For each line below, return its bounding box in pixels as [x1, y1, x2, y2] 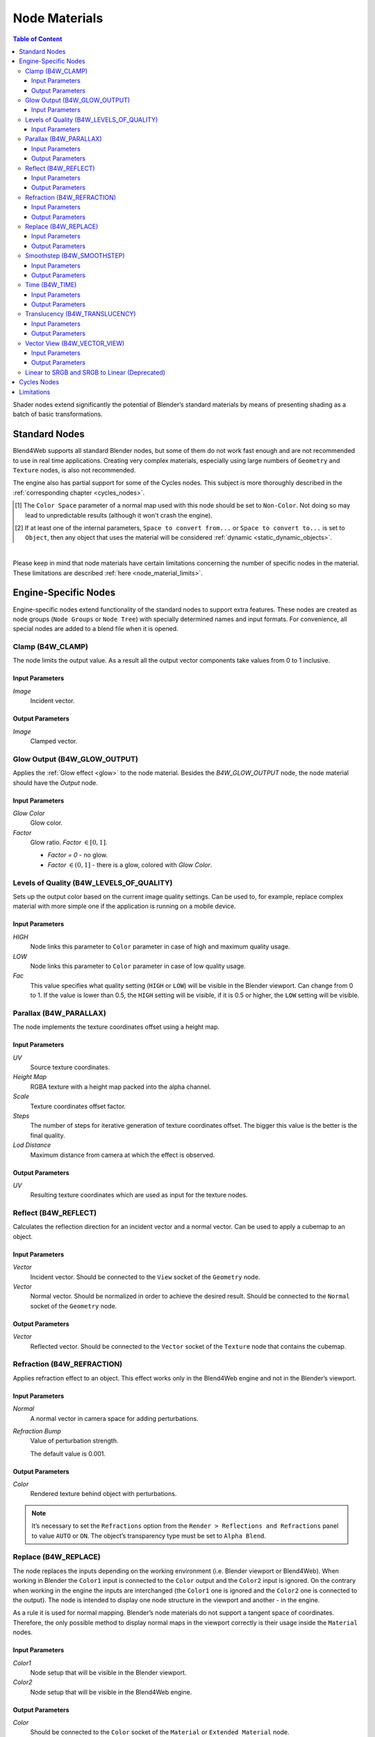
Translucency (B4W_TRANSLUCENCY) [25, 310, 136, 318]
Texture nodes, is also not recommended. [12, 466, 136, 475]
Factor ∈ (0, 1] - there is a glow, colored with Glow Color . [47, 860, 212, 868]
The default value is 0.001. [30, 1449, 106, 1458]
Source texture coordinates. [30, 1063, 110, 1071]
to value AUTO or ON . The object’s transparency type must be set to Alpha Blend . [31, 1531, 267, 1540]
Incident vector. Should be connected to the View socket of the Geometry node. [30, 1272, 260, 1281]
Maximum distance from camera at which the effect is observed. [30, 1151, 215, 1159]
